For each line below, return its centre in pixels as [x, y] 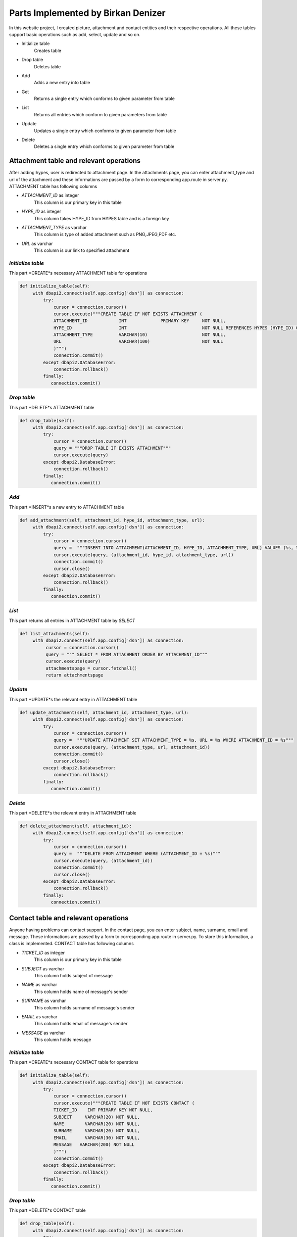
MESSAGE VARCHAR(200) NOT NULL [94, 1145]
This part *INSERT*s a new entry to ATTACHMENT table [67, 507]
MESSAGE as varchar [43, 1033]
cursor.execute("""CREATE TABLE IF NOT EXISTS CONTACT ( [124, 1103]
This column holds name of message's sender [81, 992]
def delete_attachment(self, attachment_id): [76, 826]
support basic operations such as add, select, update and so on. [75, 34]
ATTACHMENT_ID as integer [50, 195]
